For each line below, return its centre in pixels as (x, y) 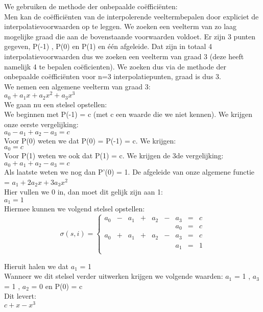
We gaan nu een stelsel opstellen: (56, 104)
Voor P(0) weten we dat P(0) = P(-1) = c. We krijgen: (90, 141)
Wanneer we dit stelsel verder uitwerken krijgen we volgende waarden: (114, 276)
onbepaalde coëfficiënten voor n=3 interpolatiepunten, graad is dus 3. (113, 76)
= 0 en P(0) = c (57, 286)
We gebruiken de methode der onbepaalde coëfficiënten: (91, 6)
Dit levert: (20, 296)
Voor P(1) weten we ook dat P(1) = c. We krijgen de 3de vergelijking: (114, 155)
